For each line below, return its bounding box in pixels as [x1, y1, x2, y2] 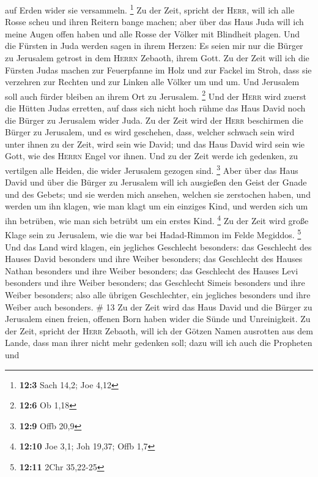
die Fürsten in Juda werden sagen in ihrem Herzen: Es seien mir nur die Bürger [5, 39, 303, 52]
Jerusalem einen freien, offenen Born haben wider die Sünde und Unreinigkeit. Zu [5, 312, 311, 325]
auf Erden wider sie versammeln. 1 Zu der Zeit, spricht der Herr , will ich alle [5, 2, 295, 16]
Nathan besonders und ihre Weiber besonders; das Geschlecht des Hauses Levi [5, 264, 298, 277]
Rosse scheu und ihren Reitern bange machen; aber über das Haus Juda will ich [5, 15, 304, 28]
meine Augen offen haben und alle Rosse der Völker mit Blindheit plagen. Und [5, 27, 300, 40]
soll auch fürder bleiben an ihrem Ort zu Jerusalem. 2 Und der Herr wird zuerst [5, 88, 306, 102]
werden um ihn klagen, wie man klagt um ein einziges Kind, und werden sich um [5, 200, 308, 212]
